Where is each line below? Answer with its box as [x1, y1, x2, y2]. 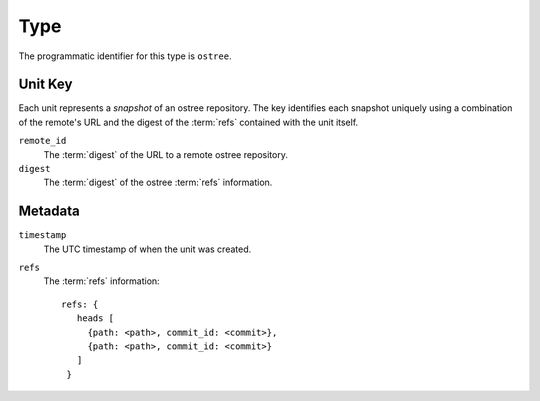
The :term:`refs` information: [43, 275, 160, 287]
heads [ [76, 313, 115, 324]
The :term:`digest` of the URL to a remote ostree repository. [43, 148, 289, 160]
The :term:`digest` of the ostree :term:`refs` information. [43, 176, 273, 189]
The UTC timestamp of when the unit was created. [43, 243, 252, 255]
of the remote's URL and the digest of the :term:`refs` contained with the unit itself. [18, 116, 359, 128]
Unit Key [18, 76, 73, 93]
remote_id [18, 135, 67, 147]
